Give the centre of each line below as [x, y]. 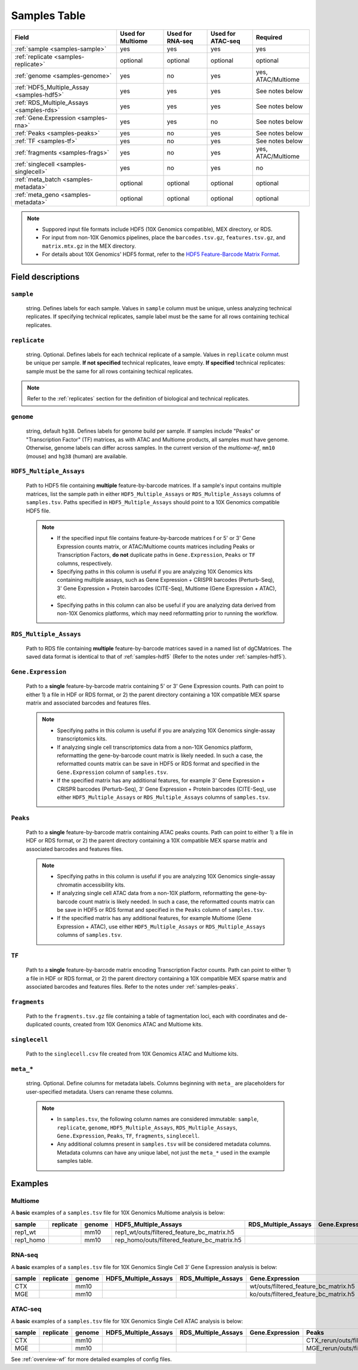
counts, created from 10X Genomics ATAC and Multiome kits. [128, 1025]
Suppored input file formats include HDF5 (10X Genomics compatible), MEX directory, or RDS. [157, 229]
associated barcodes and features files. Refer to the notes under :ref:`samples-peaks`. [132, 986]
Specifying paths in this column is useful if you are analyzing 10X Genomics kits [155, 571]
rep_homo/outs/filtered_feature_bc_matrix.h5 [178, 1240]
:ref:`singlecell [35, 164]
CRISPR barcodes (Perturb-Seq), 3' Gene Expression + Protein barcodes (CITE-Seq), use [167, 789]
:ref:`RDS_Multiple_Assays [52, 103]
